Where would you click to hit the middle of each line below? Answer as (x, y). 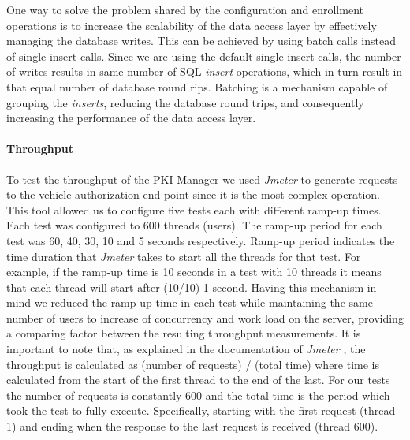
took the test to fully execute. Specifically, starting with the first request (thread (201, 410)
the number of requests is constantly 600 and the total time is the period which (198, 395)
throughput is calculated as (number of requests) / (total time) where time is (193, 364)
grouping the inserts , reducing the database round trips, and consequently (185, 102)
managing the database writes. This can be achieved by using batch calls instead (201, 41)
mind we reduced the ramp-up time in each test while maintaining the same (190, 302)
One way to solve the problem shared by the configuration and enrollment (185, 9)
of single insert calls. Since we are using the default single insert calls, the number (204, 56)
